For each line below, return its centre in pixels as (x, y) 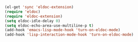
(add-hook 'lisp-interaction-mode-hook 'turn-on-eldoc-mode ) (69, 35)
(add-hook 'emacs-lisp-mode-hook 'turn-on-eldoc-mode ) (63, 30)
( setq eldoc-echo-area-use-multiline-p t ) (49, 25)
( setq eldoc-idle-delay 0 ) (33, 21)
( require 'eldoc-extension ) (34, 16)
